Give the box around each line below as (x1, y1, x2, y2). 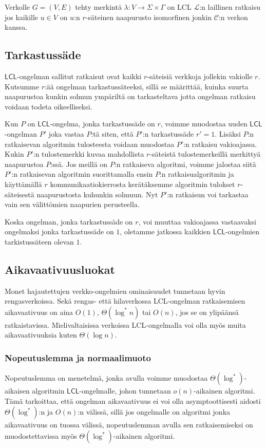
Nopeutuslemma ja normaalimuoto (5, 351, 151, 364)
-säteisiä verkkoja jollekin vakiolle (147, 70, 253, 81)
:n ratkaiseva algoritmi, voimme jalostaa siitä (114, 158, 256, 169)
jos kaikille (5, 11, 39, 22)
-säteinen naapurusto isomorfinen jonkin (85, 11, 212, 22)
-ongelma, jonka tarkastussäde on (50, 118, 155, 129)
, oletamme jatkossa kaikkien (120, 226, 211, 237)
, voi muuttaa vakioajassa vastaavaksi (138, 216, 256, 227)
